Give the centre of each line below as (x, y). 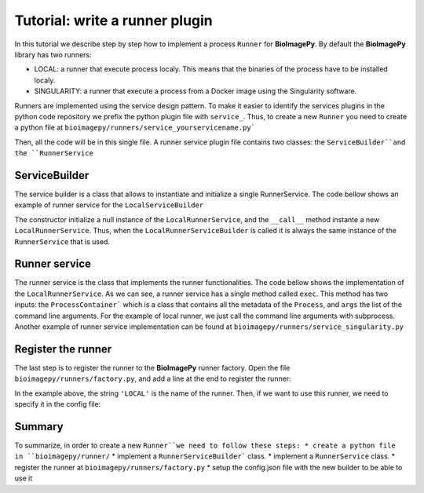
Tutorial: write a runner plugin (114, 20)
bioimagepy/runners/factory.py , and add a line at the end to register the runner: (153, 379)
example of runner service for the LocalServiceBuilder (109, 205)
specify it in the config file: (58, 404)
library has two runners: (53, 54)
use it (24, 478)
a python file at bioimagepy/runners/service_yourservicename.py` (135, 128)
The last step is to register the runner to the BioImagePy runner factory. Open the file (152, 367)
